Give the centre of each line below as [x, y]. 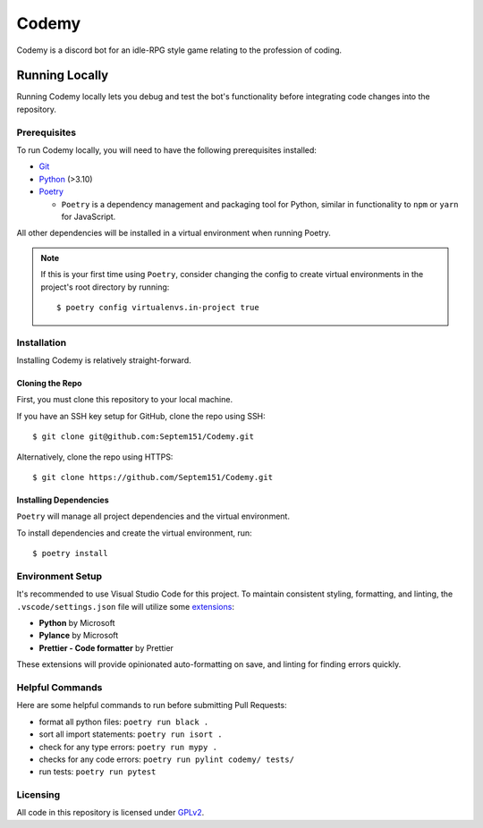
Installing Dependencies [63, 500]
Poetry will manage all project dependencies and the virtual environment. [153, 516]
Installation [42, 342]
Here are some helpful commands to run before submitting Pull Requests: [152, 705]
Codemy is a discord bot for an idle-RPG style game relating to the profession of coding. [179, 50]
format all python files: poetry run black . [124, 722]
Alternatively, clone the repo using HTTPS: [95, 457]
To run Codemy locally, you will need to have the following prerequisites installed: [167, 150]
